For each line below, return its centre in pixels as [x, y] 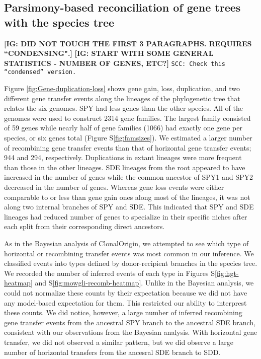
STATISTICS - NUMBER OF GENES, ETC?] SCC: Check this [115, 63]
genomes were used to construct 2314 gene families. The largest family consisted [127, 118]
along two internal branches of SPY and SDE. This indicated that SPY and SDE [129, 207]
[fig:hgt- [227, 273]
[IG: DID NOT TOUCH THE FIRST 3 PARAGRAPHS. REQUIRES [128, 43]
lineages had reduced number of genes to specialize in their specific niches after [126, 216]
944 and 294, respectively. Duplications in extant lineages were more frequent [123, 157]
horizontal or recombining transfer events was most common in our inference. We [129, 253]
